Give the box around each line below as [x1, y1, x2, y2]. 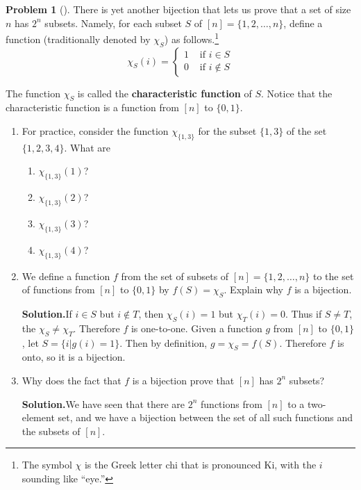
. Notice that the [261, 85, 333, 100]
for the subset [198, 124, 257, 138]
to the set [313, 268, 354, 283]
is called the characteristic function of [77, 85, 252, 100]
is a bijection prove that [132, 373, 235, 387]
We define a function [22, 268, 110, 283]
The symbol [22, 457, 72, 472]
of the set [286, 124, 327, 138]
